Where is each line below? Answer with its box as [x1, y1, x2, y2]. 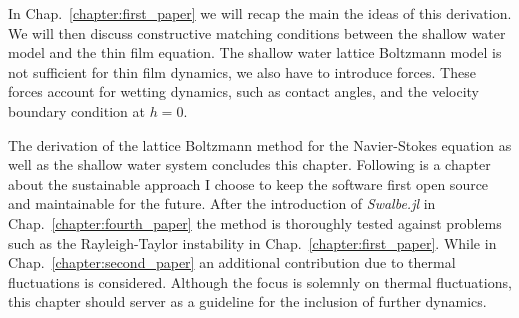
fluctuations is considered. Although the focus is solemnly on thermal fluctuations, [8, 271, 512, 292]
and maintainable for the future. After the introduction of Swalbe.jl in [8, 193, 436, 214]
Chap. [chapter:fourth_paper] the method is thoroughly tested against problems [8, 212, 502, 233]
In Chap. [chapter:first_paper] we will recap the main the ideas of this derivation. [8, 3, 512, 23]
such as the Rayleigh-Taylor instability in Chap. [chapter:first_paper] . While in [8, 232, 497, 253]
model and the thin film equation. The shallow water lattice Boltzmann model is [8, 42, 502, 63]
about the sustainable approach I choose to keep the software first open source [8, 173, 489, 194]
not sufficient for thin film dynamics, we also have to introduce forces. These [8, 61, 476, 82]
